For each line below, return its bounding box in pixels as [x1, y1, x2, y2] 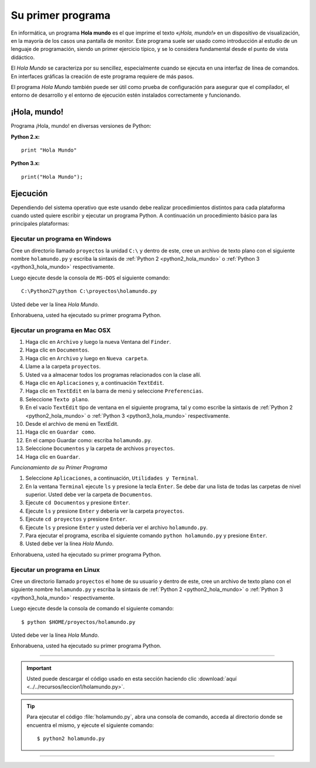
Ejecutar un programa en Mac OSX [11, 326, 111, 334]
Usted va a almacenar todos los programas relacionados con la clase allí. [25, 371, 201, 378]
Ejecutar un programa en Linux [11, 565, 100, 574]
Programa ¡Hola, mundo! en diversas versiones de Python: [11, 122, 152, 129]
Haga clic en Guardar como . [25, 428, 96, 436]
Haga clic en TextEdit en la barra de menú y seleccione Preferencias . [25, 387, 204, 395]
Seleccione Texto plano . [25, 395, 90, 402]
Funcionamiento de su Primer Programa [11, 463, 108, 471]
